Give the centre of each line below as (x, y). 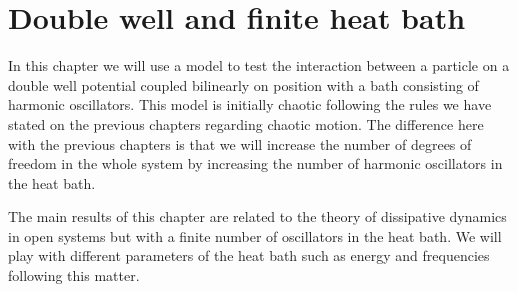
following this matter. (74, 275)
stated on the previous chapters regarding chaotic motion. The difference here (246, 123)
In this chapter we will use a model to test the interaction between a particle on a (259, 65)
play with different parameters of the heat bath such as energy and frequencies (249, 255)
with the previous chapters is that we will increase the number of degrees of (240, 143)
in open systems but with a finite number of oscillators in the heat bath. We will (255, 235)
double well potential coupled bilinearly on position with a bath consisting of (243, 84)
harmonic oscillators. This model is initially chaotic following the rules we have (250, 104)
